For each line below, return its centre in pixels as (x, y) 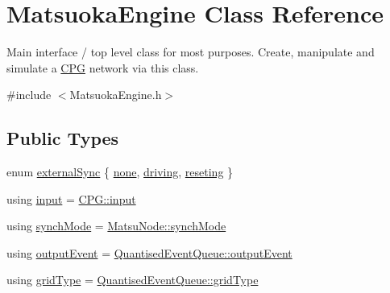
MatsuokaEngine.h (116, 95)
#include (29, 95)
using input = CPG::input (71, 198)
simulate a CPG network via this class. (103, 67)
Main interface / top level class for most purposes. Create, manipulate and (191, 52)
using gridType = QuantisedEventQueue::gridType (133, 280)
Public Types (63, 138)
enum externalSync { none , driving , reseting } (120, 172)
